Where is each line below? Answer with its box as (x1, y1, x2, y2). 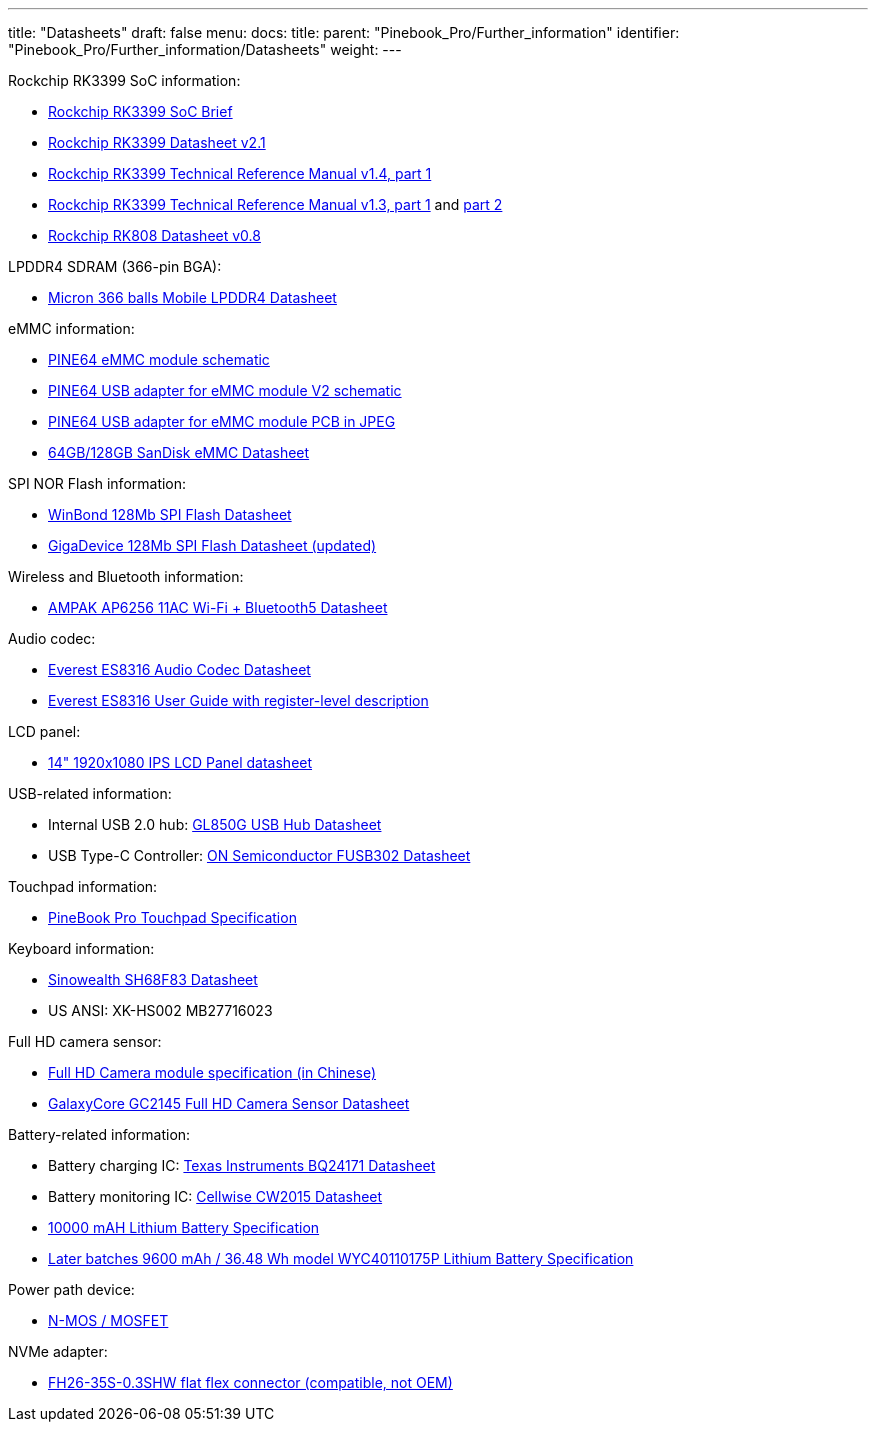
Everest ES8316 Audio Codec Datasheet (48, 661, 311, 678)
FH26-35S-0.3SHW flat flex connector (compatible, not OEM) (48, 1374, 453, 1391)
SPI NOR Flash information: (8, 475, 187, 492)
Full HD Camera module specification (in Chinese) (48, 1064, 377, 1081)
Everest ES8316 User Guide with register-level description (48, 692, 429, 709)
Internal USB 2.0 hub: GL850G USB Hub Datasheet (48, 816, 382, 833)
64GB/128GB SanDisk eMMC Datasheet (48, 444, 310, 461)
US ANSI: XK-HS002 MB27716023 (48, 1002, 273, 1019)
